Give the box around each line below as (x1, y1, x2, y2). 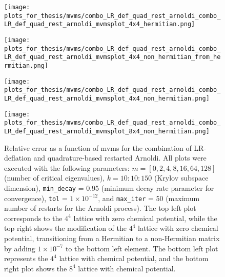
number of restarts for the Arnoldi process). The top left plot (4, 203, 196, 213)
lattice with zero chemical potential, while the (73, 212, 217, 223)
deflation (4, 152, 31, 163)
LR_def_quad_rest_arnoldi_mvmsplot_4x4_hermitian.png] (4, 21, 195, 28)
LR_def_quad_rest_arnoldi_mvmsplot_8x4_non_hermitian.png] (4, 127, 210, 135)
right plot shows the (4, 263, 67, 273)
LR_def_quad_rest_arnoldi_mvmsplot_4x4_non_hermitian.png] (4, 94, 210, 102)
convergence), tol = (4, 192, 68, 203)
